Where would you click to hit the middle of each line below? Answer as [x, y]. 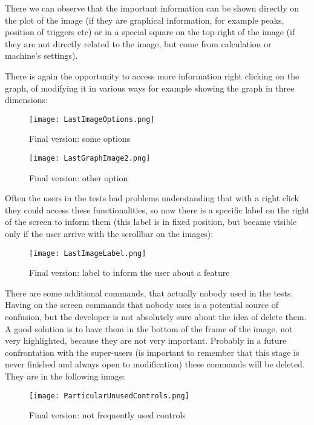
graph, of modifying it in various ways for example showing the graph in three [150, 88]
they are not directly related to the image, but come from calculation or [138, 43]
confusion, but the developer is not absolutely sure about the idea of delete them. [156, 317]
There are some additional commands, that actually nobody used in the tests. [149, 293]
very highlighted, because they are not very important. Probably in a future [146, 340]
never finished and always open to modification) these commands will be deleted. [155, 364]
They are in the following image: [65, 376]
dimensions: [26, 100]
